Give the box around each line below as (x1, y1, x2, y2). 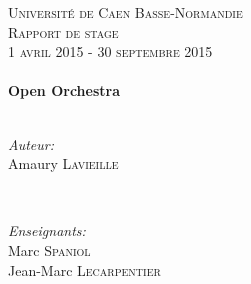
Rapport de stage (8, 21, 119, 42)
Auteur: (8, 133, 55, 154)
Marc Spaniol (8, 239, 91, 260)
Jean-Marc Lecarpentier (8, 259, 161, 280)
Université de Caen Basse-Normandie (8, 2, 243, 22)
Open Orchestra (8, 80, 121, 101)
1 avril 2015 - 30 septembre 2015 (8, 41, 213, 62)
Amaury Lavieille (8, 153, 119, 174)
